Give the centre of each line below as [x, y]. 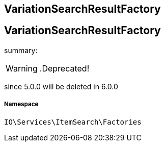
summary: [21, 50]
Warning [22, 68]
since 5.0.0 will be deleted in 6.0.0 [61, 86]
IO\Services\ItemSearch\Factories [73, 122]
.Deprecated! [64, 68]
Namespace [21, 104]
